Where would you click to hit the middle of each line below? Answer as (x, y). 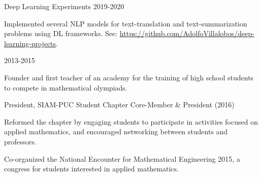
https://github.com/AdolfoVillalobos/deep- (187, 33)
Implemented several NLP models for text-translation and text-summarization (126, 23)
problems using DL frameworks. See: (61, 33)
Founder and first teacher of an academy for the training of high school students (129, 77)
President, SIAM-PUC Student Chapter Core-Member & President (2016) (119, 105)
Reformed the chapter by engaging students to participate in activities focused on (131, 121)
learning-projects (30, 43)
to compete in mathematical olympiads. (66, 87)
